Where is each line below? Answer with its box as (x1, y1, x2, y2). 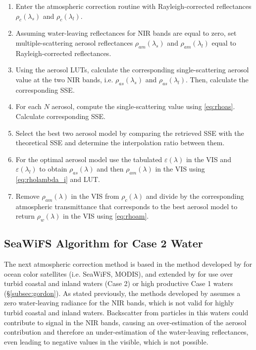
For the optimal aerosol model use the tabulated (15, 154, 162, 164)
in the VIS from (71, 190, 119, 201)
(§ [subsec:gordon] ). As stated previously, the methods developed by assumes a (4, 288, 241, 298)
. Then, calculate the (186, 74, 249, 84)
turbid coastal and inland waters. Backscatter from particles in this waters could (4, 307, 249, 318)
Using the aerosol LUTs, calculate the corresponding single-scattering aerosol (15, 64, 249, 75)
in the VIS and (186, 154, 231, 164)
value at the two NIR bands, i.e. (15, 74, 113, 84)
